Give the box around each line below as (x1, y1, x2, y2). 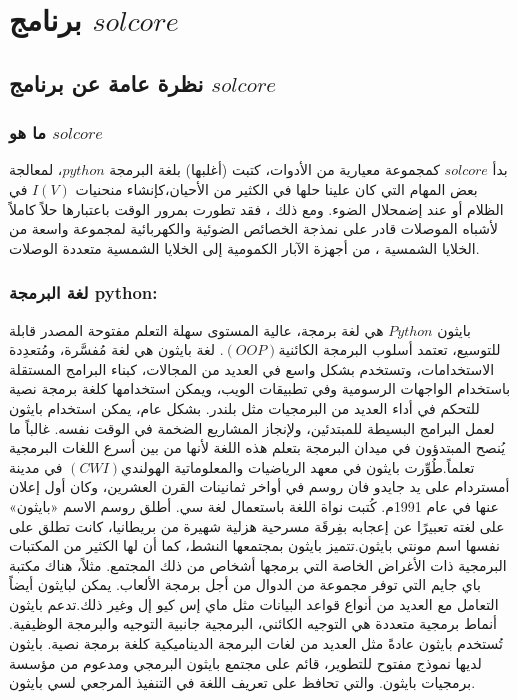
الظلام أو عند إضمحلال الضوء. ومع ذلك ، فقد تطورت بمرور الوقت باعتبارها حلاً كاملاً (9, 198, 504, 219)
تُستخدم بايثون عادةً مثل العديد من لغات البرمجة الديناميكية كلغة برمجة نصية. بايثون (9, 633, 503, 654)
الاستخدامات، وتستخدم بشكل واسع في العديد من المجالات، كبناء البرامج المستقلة (9, 358, 495, 379)
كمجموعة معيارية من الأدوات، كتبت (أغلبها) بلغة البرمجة (109, 159, 440, 180)
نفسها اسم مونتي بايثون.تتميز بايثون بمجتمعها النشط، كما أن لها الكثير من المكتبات (9, 535, 501, 556)
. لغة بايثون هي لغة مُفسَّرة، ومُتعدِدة (9, 339, 224, 360)
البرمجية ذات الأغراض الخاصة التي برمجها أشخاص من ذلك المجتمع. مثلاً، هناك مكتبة (9, 554, 507, 575)
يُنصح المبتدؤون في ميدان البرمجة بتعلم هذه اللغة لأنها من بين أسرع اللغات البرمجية (9, 437, 506, 458)
